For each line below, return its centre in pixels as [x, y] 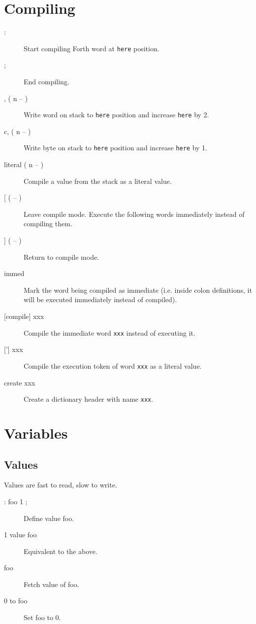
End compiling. [47, 81]
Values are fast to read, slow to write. [61, 485]
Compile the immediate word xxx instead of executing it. [110, 332]
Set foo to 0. [42, 617]
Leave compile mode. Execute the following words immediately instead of [134, 214]
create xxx [20, 382]
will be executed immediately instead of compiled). [100, 299]
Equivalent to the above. [61, 551]
